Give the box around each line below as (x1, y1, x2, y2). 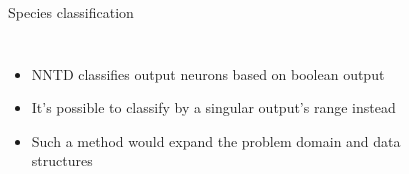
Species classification (8, 2, 134, 22)
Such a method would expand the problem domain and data (31, 130, 401, 151)
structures (31, 150, 93, 171)
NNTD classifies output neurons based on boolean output (31, 63, 385, 84)
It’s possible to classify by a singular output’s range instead (31, 97, 396, 118)
